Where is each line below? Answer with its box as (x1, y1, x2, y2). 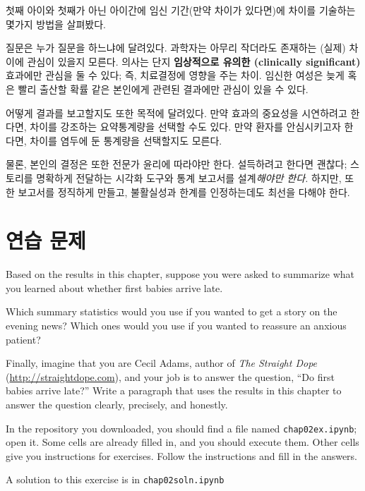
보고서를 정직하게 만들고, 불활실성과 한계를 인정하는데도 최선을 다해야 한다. (18, 184, 350, 199)
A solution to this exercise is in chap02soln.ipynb (6, 472, 225, 487)
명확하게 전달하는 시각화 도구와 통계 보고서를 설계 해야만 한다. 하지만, (36, 170, 342, 185)
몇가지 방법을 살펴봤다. (6, 16, 107, 31)
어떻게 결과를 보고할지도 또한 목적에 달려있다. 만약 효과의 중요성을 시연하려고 (6, 105, 347, 120)
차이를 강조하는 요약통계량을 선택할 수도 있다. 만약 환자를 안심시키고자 (30, 119, 341, 134)
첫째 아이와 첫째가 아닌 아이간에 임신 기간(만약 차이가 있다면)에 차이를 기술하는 (6, 3, 356, 17)
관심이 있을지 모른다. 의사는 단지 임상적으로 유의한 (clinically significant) (27, 54, 361, 68)
